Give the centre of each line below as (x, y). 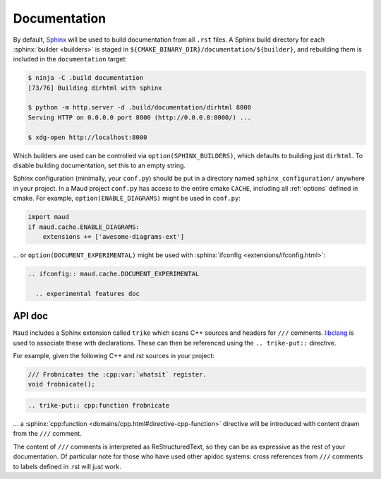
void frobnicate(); (61, 384)
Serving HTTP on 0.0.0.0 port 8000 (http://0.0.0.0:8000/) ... (140, 117)
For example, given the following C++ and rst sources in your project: (114, 356)
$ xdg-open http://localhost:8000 (87, 137)
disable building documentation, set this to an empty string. (99, 165)
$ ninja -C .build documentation (86, 78)
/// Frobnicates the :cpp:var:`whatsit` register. (117, 374)
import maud (49, 217)
